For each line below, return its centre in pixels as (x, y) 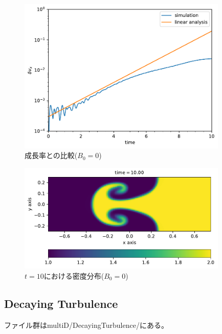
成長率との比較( (51, 155)
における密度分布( (74, 275)
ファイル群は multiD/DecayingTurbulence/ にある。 (86, 325)
